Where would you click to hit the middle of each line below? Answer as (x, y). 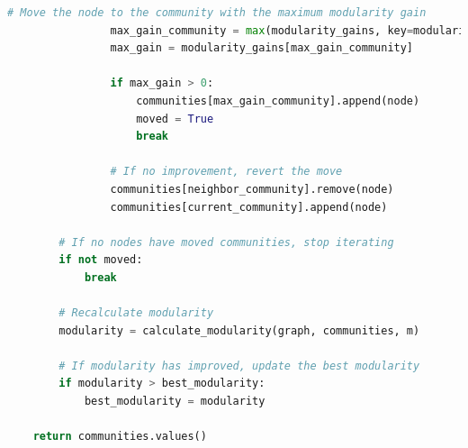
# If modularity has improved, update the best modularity (239, 366)
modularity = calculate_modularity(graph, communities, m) (239, 330)
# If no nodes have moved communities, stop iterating (226, 242)
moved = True (175, 119)
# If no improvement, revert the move (226, 172)
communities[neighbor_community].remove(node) (252, 189)
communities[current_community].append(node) (249, 207)
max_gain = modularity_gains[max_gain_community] (262, 48)
